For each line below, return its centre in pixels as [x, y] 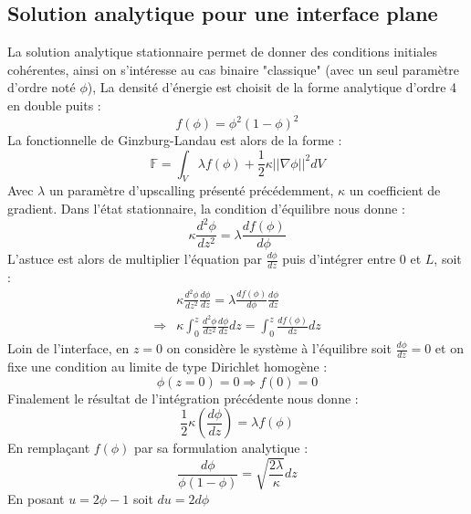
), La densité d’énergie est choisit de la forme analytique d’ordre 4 [272, 87]
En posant [36, 498]
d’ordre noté [42, 87]
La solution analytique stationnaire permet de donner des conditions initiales [222, 52]
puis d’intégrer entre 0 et [352, 259]
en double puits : [54, 105]
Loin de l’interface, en [68, 348]
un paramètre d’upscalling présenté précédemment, [191, 190]
